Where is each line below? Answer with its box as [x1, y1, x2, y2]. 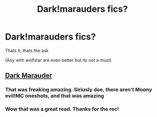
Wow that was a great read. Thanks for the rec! [5, 106, 119, 113]
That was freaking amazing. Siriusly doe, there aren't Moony [5, 86, 153, 93]
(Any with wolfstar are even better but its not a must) [5, 57, 112, 63]
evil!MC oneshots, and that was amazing [5, 92, 105, 99]
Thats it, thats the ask [5, 47, 49, 53]
